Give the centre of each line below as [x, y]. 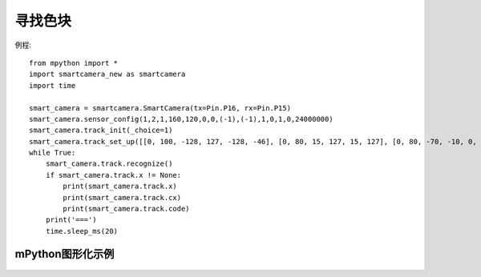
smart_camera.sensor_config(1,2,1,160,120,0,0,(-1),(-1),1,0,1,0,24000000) [181, 119]
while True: [53, 153]
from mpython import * [74, 63]
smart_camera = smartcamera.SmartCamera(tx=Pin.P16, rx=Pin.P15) [160, 108]
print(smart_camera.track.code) [126, 209]
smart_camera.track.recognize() [109, 164]
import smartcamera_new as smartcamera [107, 74]
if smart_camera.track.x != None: [113, 175]
